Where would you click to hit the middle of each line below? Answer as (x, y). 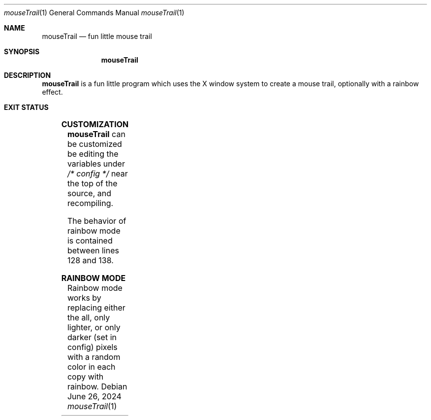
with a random (94, 357)
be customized (94, 144)
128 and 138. (90, 260)
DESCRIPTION (28, 75)
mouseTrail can (96, 134)
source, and (89, 193)
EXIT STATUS (26, 107)
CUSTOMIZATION (95, 124)
